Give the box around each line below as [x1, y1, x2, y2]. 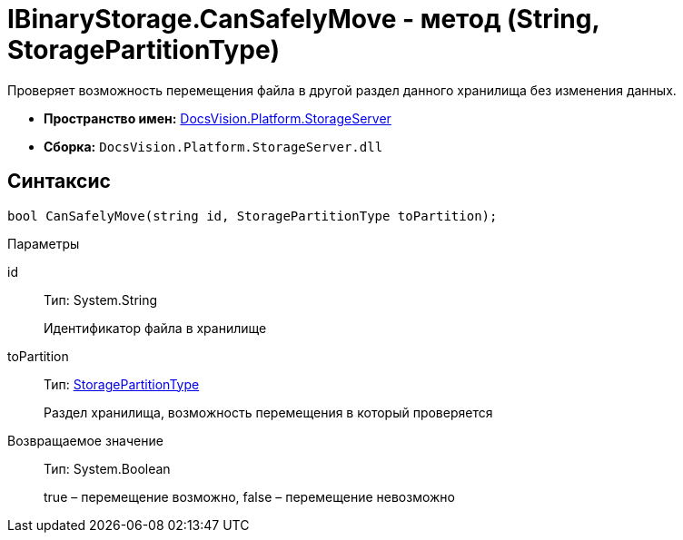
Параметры [7, 235, 80, 251]
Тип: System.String [44, 291, 158, 308]
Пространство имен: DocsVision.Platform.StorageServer [44, 110, 391, 126]
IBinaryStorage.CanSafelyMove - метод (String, [7, 4, 599, 34]
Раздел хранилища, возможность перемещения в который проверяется [44, 404, 493, 420]
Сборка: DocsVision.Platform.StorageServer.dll [44, 138, 383, 154]
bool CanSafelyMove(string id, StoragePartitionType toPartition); [7, 208, 498, 223]
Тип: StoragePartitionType [44, 376, 200, 392]
